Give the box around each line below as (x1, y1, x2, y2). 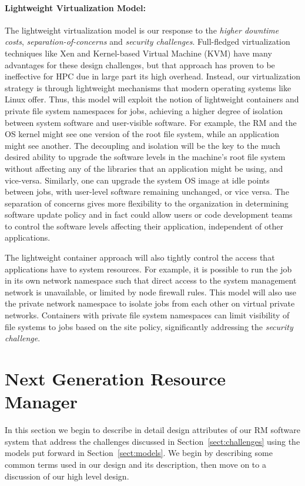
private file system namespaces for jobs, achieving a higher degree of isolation (5, 104, 283, 116)
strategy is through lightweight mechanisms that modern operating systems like (5, 81, 291, 94)
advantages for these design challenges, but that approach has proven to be (5, 58, 275, 71)
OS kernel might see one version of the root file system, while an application (5, 128, 280, 140)
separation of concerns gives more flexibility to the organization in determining (5, 197, 289, 209)
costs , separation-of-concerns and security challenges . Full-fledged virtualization (5, 35, 290, 48)
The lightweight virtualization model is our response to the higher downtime (5, 24, 279, 36)
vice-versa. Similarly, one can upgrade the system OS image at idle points (5, 174, 270, 186)
